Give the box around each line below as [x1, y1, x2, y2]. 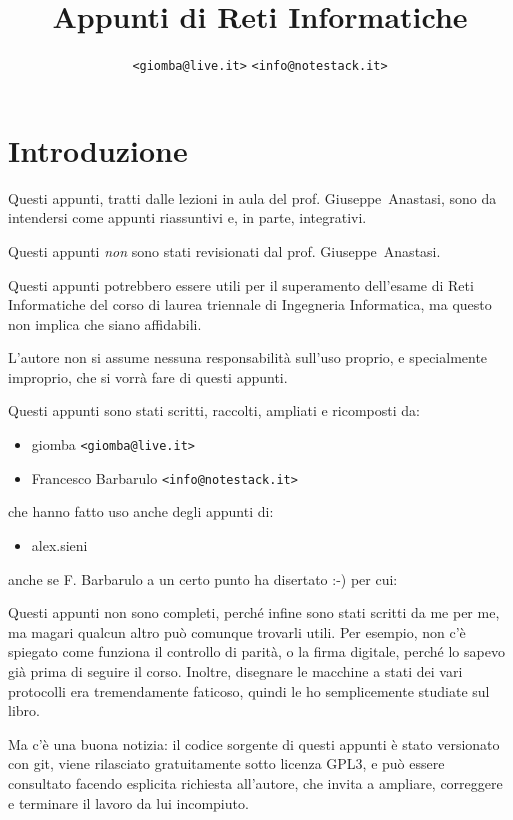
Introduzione [8, 129, 188, 170]
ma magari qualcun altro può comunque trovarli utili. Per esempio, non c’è [8, 621, 466, 642]
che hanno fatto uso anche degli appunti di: [8, 501, 274, 522]
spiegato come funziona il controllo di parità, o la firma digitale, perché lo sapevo [8, 641, 505, 662]
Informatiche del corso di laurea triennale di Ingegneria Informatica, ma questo [8, 294, 492, 315]
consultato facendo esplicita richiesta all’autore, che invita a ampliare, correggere [8, 772, 503, 793]
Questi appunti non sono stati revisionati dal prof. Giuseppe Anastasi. [8, 240, 441, 261]
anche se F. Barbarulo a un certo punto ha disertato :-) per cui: [8, 568, 398, 589]
